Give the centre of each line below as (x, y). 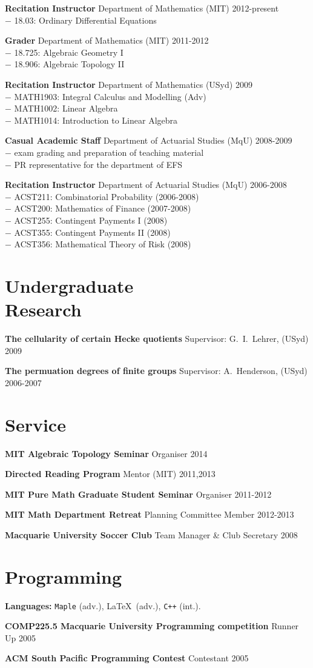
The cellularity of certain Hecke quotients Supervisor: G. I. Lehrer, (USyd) (157, 338)
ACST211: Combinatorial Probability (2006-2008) (107, 196)
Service (35, 424)
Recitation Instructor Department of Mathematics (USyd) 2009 (129, 84)
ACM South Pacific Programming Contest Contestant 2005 (127, 658)
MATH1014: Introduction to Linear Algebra (96, 120)
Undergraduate (69, 285)
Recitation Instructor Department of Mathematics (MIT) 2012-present (142, 8)
